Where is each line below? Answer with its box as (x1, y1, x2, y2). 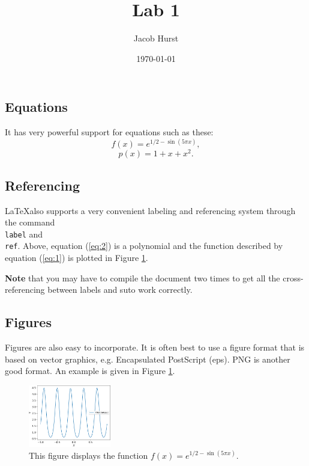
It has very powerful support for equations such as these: (5, 126, 214, 138)
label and (5, 227, 43, 240)
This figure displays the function (29, 449, 148, 461)
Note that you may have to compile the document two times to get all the (5, 271, 280, 284)
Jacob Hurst (133, 32, 179, 44)
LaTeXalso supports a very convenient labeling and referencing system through (5, 204, 296, 216)
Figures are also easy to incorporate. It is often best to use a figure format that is (5, 340, 305, 353)
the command (5, 216, 55, 228)
